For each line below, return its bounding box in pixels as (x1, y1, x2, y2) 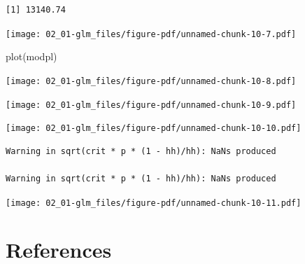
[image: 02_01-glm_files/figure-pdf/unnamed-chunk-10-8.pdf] (6, 76, 297, 86)
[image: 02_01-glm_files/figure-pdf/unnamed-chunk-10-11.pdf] (6, 197, 302, 208)
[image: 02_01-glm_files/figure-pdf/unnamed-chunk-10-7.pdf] (6, 29, 297, 39)
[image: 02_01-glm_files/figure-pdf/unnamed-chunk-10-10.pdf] (6, 123, 302, 134)
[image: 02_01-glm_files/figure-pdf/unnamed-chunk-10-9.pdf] (6, 99, 297, 110)
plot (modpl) (6, 49, 57, 64)
